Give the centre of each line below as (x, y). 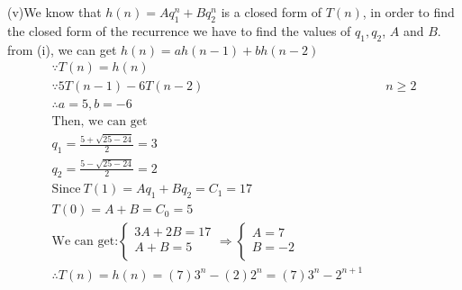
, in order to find (408, 12)
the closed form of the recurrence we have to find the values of (179, 30)
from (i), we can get (62, 49)
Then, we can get (100, 122)
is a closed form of (272, 12)
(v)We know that (54, 12)
